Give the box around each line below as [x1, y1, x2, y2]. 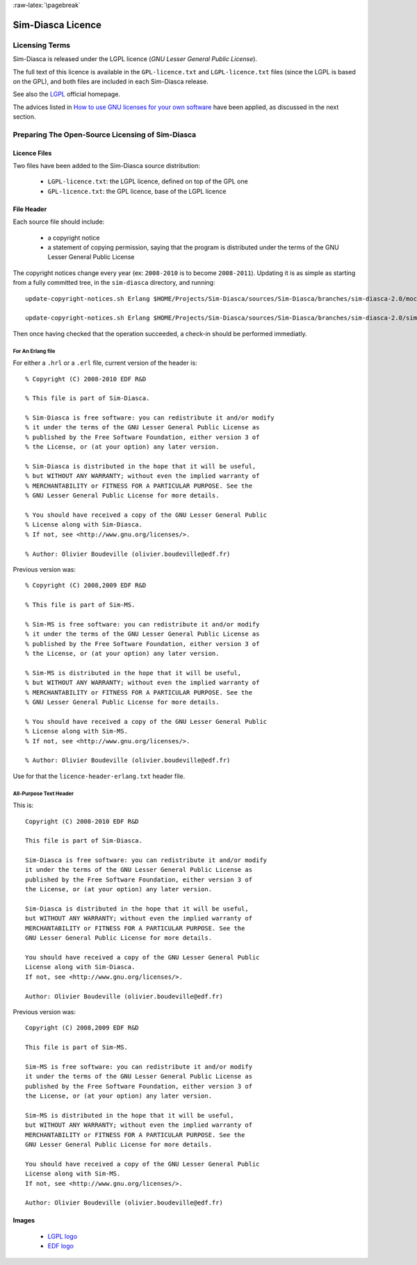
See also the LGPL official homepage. [13, 90, 121, 99]
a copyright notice [47, 233, 100, 242]
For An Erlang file [13, 347, 56, 354]
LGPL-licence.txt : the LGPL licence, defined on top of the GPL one [47, 177, 248, 185]
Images [13, 1216, 35, 1225]
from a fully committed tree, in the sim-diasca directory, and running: [13, 279, 215, 287]
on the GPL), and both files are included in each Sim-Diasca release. [13, 77, 208, 85]
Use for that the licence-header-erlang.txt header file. [13, 772, 186, 780]
